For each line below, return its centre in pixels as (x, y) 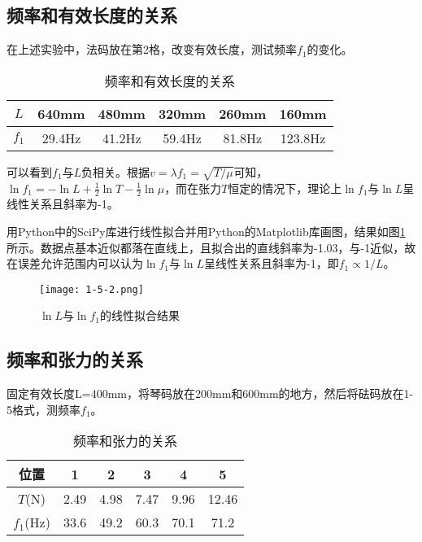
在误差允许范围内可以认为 (75, 263)
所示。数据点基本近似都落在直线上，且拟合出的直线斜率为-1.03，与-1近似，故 (211, 247)
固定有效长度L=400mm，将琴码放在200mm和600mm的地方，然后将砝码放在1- (210, 393)
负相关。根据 (116, 171)
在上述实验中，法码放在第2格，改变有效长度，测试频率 (152, 49)
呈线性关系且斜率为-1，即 (271, 263)
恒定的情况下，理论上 (285, 188)
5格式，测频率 (44, 409)
